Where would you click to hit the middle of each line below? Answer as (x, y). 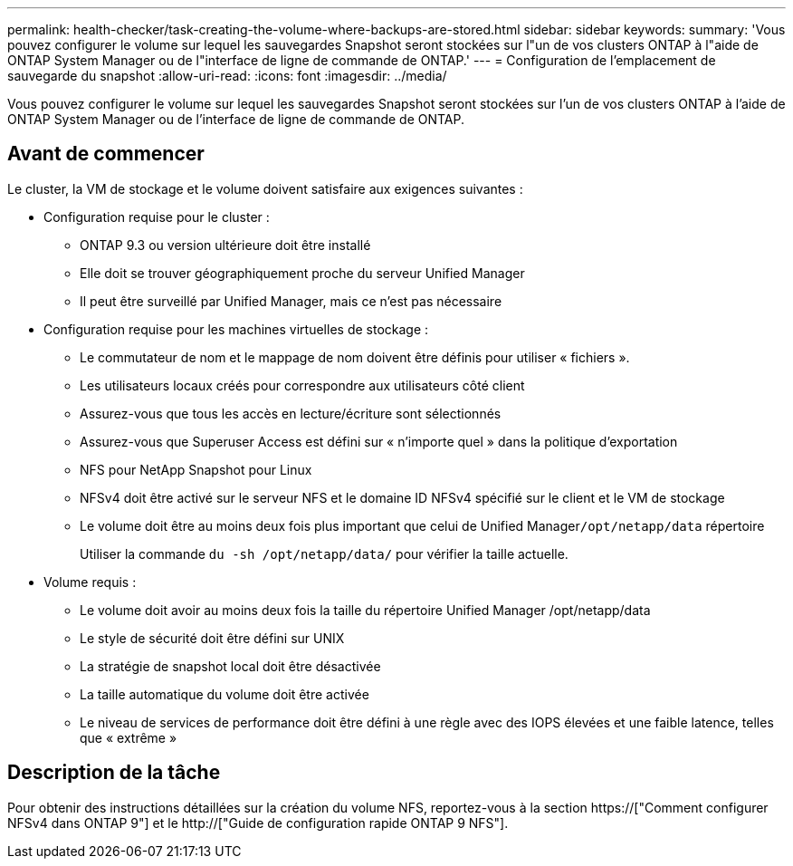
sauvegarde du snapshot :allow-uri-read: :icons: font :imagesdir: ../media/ (227, 76)
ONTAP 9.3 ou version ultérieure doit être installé (225, 245)
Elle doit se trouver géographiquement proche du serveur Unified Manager (302, 273)
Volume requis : (90, 582)
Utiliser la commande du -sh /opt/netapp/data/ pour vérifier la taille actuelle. (324, 553)
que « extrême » (129, 737)
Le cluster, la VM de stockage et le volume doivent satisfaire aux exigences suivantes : (265, 188)
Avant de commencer (106, 154)
